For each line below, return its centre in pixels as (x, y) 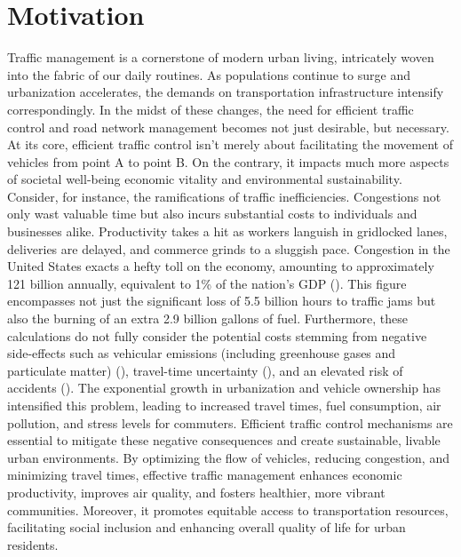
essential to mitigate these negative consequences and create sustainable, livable (224, 440)
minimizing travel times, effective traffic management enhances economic (205, 475)
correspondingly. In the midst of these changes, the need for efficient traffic (211, 109)
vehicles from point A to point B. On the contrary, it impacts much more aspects (228, 161)
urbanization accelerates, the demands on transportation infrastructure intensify (226, 92)
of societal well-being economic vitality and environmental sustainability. (205, 179)
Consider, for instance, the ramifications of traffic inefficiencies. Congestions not (224, 196)
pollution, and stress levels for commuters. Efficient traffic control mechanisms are (230, 422)
